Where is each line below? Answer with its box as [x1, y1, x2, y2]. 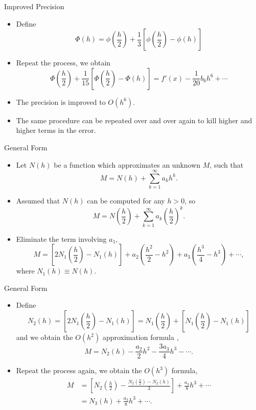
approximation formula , [102, 332, 179, 343]
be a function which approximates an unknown [54, 159, 201, 170]
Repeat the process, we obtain [16, 57, 111, 68]
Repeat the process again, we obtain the [16, 365, 142, 376]
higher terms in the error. [16, 125, 96, 135]
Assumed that [16, 195, 60, 206]
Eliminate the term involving [16, 233, 107, 244]
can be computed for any [87, 195, 165, 206]
